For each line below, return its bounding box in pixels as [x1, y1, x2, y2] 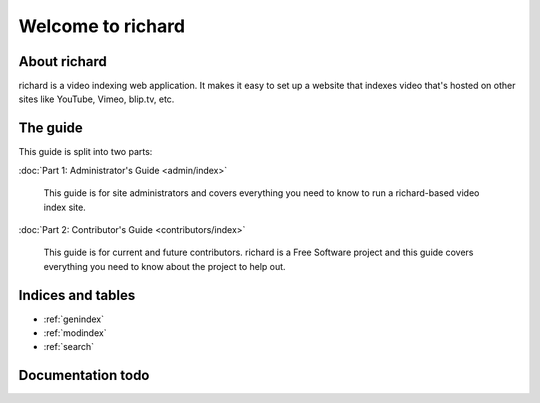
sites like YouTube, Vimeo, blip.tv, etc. [18, 93, 175, 105]
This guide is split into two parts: [18, 146, 153, 158]
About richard [18, 53, 107, 70]
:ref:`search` [43, 341, 95, 353]
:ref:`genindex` [43, 313, 105, 325]
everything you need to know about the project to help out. [43, 260, 286, 272]
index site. [43, 201, 87, 213]
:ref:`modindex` [43, 327, 107, 339]
